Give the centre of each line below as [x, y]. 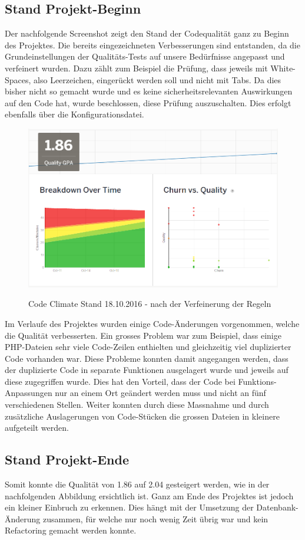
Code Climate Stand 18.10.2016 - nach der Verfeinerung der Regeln [150, 304]
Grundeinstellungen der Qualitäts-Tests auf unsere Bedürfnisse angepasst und [145, 56]
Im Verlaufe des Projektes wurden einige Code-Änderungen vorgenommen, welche [152, 323]
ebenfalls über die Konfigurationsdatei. [74, 114]
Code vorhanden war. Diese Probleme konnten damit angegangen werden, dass [147, 358]
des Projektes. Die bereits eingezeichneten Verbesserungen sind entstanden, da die [152, 45]
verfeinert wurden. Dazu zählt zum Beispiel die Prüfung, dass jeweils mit [136, 68]
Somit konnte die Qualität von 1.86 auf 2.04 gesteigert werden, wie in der [137, 484]
